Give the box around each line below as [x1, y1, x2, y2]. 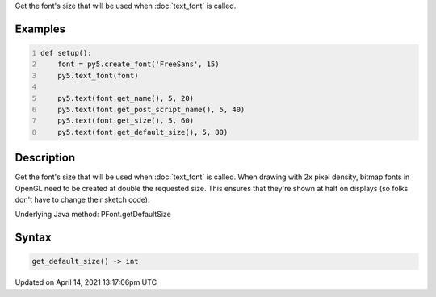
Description [15, 151, 76, 165]
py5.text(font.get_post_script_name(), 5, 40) [57, 105, 245, 114]
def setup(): [40, 48, 92, 57]
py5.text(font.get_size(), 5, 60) [57, 116, 194, 125]
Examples [15, 22, 66, 36]
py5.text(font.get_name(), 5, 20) [57, 94, 194, 102]
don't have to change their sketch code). [15, 195, 150, 205]
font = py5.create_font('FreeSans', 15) [57, 60, 220, 69]
